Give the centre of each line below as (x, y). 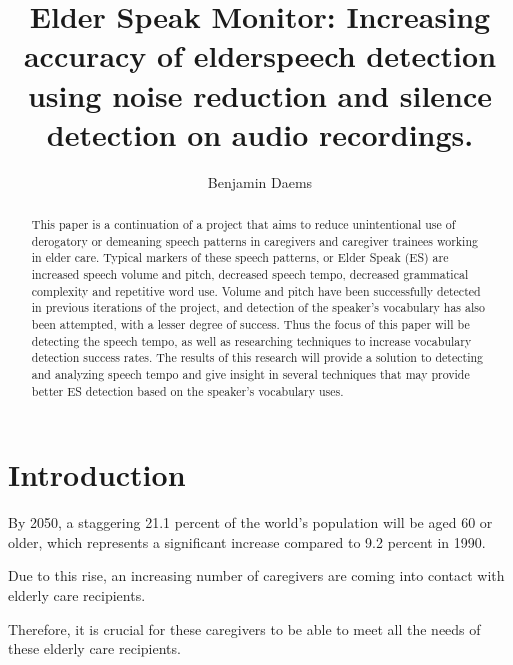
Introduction (97, 474)
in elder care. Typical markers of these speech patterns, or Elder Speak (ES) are (240, 257)
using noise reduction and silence (260, 94)
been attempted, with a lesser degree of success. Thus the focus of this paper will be (250, 324)
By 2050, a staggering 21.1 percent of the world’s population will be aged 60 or (250, 522)
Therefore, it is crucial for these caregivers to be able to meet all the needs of (244, 628)
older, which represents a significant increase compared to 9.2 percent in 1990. (247, 541)
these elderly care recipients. (94, 648)
